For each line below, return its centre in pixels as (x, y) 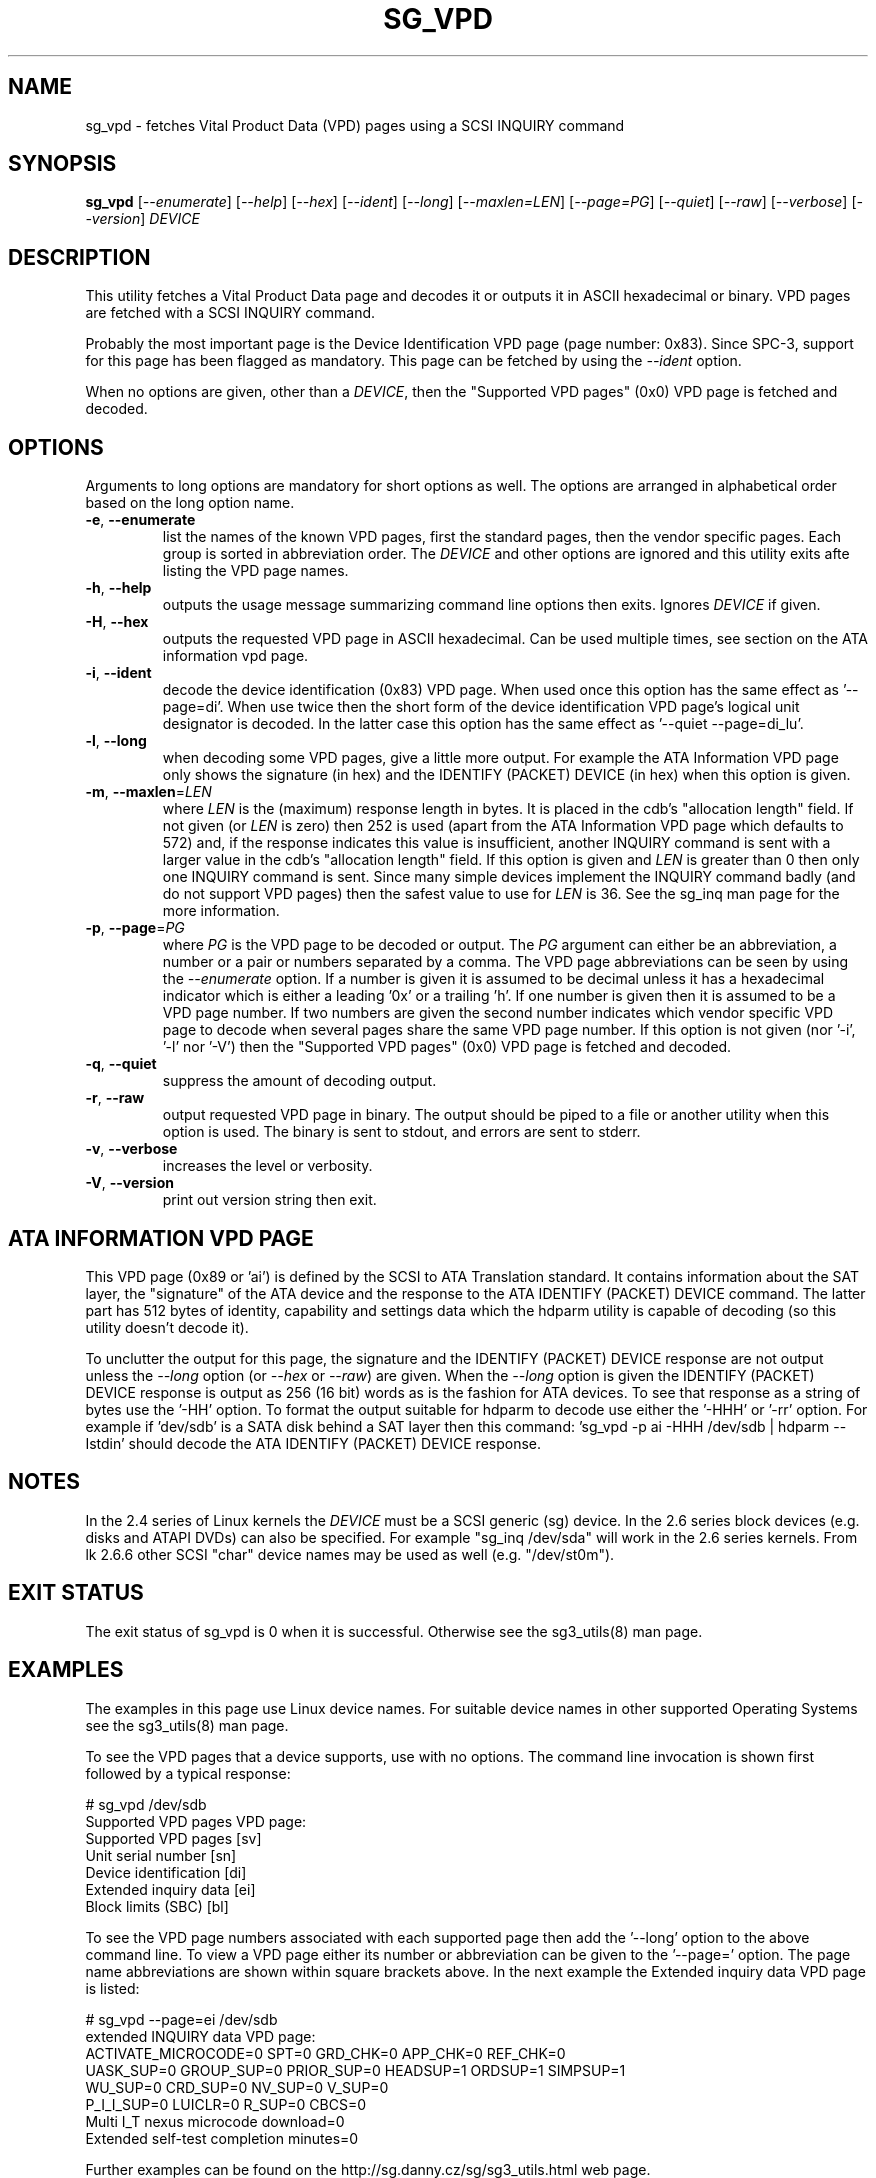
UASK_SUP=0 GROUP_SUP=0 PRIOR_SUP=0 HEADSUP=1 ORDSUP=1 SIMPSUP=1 (355, 2070)
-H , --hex (117, 622)
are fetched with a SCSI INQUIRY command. (230, 313)
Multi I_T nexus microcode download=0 (215, 2121)
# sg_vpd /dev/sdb (146, 1804)
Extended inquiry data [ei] (170, 1889)
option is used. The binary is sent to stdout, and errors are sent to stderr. (401, 1132)
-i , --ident (118, 673)
